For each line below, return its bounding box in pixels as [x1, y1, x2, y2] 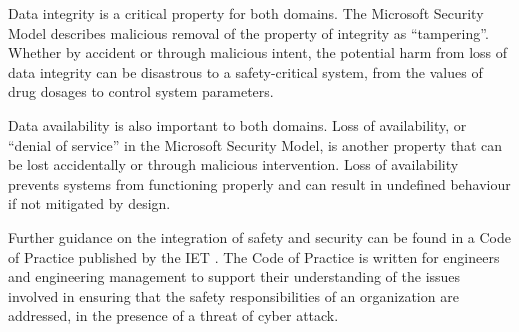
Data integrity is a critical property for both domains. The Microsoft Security [8, 3, 484, 23]
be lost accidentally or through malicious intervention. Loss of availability [8, 154, 459, 175]
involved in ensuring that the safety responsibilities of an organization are [8, 285, 459, 306]
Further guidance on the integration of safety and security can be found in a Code [8, 226, 511, 247]
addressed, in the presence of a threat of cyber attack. [8, 305, 339, 326]
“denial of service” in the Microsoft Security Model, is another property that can [8, 134, 502, 155]
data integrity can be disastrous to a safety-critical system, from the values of [8, 61, 483, 82]
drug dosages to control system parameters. [8, 81, 274, 102]
